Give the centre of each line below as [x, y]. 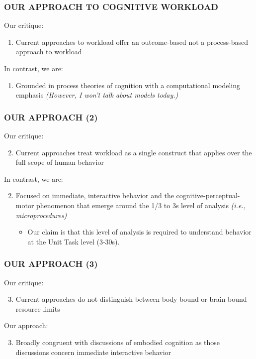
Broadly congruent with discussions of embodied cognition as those [118, 342]
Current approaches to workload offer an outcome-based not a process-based [132, 42]
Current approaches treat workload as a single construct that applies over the [134, 152]
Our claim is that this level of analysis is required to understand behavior [139, 232]
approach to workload [49, 52]
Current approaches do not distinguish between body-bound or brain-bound [131, 299]
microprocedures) [41, 215]
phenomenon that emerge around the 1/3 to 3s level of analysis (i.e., [141, 205]
